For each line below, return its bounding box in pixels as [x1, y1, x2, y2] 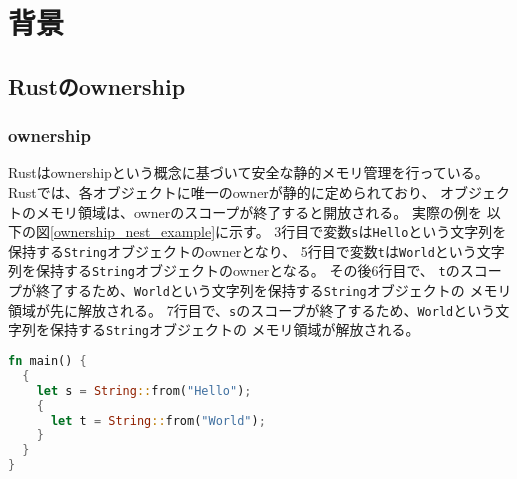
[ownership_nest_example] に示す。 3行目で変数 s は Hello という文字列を [50, 221, 507, 242]
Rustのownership [8, 70, 186, 101]
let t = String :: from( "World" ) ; [50, 413, 266, 428]
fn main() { [8, 354, 87, 369]
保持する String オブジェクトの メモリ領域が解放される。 [49, 319, 420, 340]
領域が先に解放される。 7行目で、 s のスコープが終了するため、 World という [8, 299, 496, 320]
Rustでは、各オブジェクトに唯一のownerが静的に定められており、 [8, 181, 436, 202]
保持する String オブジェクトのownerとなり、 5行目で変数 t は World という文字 [8, 240, 505, 261]
